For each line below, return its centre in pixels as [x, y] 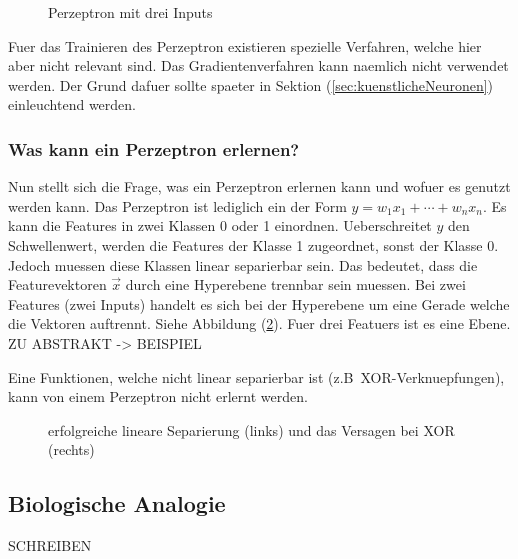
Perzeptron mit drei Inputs [130, 12]
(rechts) [71, 449]
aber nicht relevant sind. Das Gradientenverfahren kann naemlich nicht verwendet [258, 65]
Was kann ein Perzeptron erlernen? [154, 148]
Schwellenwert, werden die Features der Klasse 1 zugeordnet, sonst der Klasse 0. [253, 244]
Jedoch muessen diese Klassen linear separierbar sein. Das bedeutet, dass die [243, 264]
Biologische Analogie [117, 503]
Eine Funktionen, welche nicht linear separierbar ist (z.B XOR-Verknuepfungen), [256, 376]
